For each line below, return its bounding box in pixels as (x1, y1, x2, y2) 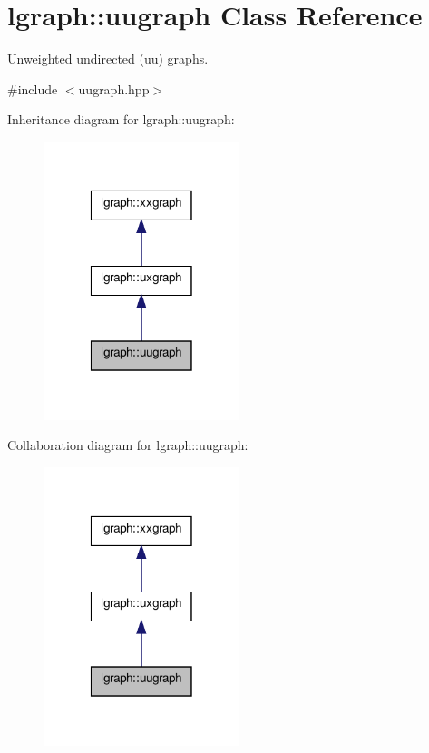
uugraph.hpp (78, 79, 150, 98)
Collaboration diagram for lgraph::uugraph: (7, 435, 249, 455)
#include (7, 79, 58, 98)
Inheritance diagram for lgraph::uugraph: (7, 110, 235, 129)
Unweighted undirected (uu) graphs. (7, 49, 209, 68)
